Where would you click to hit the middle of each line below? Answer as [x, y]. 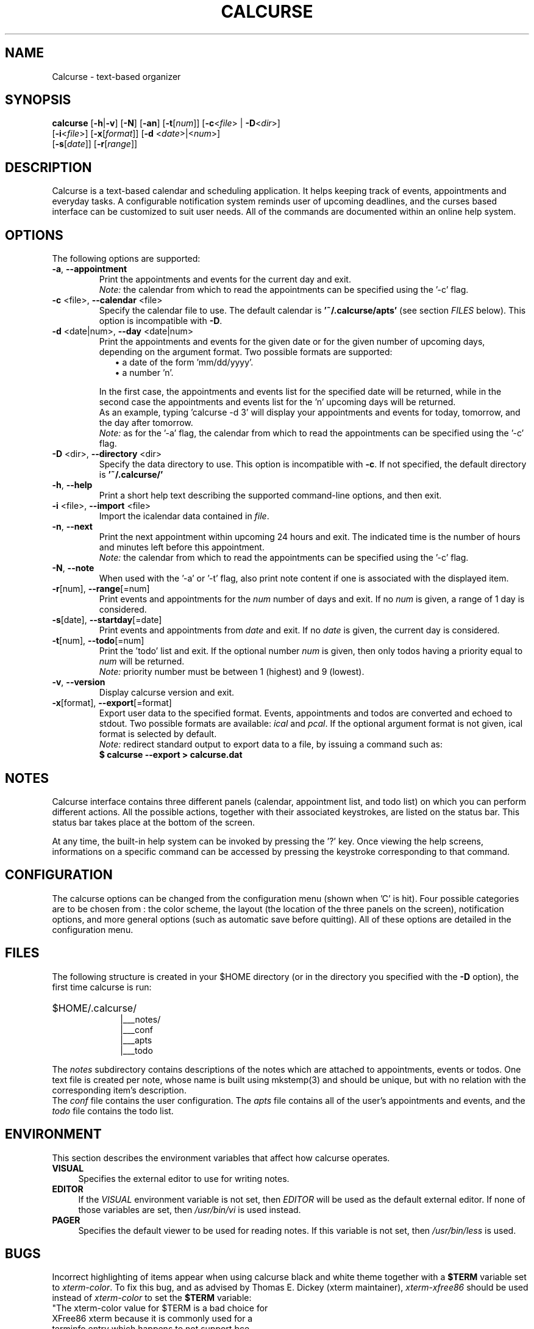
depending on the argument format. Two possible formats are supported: [246, 352]
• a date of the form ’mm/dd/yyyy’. [184, 362]
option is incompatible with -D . [161, 321]
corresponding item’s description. [119, 1090]
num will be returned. [142, 661]
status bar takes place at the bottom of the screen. [153, 822]
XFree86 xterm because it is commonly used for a [152, 1319]
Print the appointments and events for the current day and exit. [225, 279]
